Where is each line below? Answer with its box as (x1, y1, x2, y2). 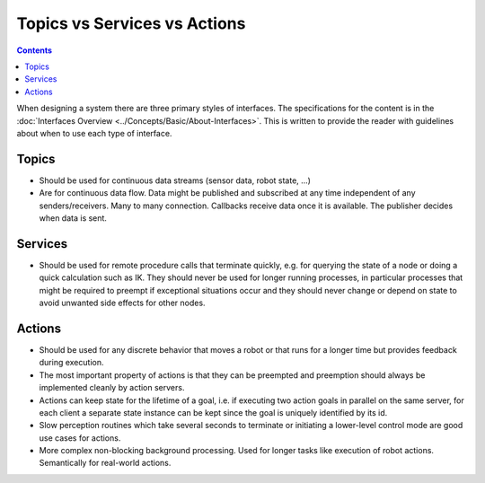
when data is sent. (39, 212, 108, 224)
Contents (16, 45, 53, 56)
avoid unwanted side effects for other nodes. (39, 297, 206, 309)
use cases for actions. (39, 432, 121, 443)
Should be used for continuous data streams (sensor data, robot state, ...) (39, 175, 312, 186)
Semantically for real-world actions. (39, 458, 172, 469)
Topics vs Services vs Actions (16, 13, 246, 33)
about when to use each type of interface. (16, 127, 172, 138)
